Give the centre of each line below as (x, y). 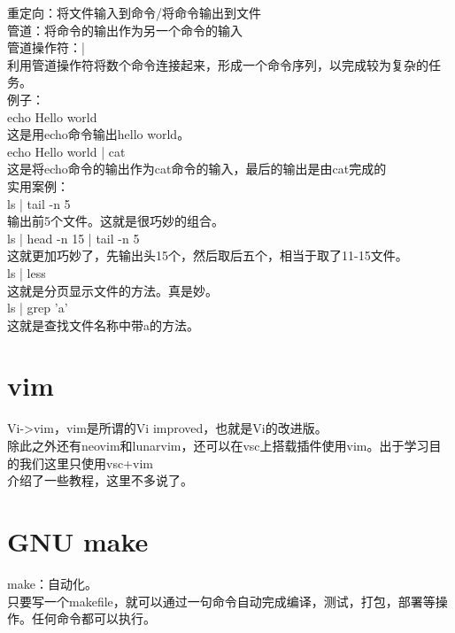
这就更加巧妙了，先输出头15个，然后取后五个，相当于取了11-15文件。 (208, 255)
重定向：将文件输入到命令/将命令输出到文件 (134, 12)
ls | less (27, 272)
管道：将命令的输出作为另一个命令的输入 (125, 30)
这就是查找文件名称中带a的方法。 (103, 324)
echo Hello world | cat (66, 151)
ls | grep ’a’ (38, 308)
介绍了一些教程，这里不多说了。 (100, 480)
